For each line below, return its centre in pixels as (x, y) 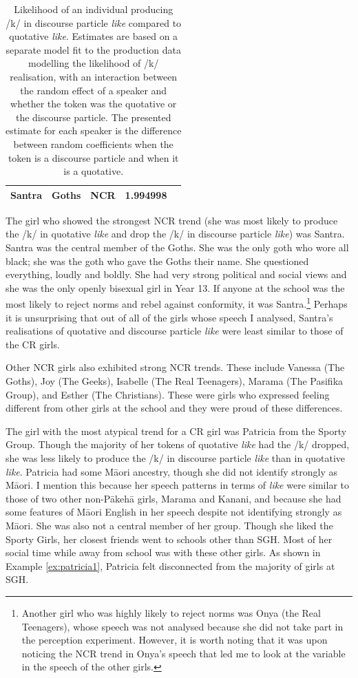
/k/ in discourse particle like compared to (94, 22)
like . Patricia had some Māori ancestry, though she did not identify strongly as (171, 471)
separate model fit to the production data (93, 49)
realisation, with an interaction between (94, 76)
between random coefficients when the (93, 144)
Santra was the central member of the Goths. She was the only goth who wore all (177, 247)
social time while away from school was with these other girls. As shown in (163, 552)
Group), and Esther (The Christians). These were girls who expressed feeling (168, 394)
